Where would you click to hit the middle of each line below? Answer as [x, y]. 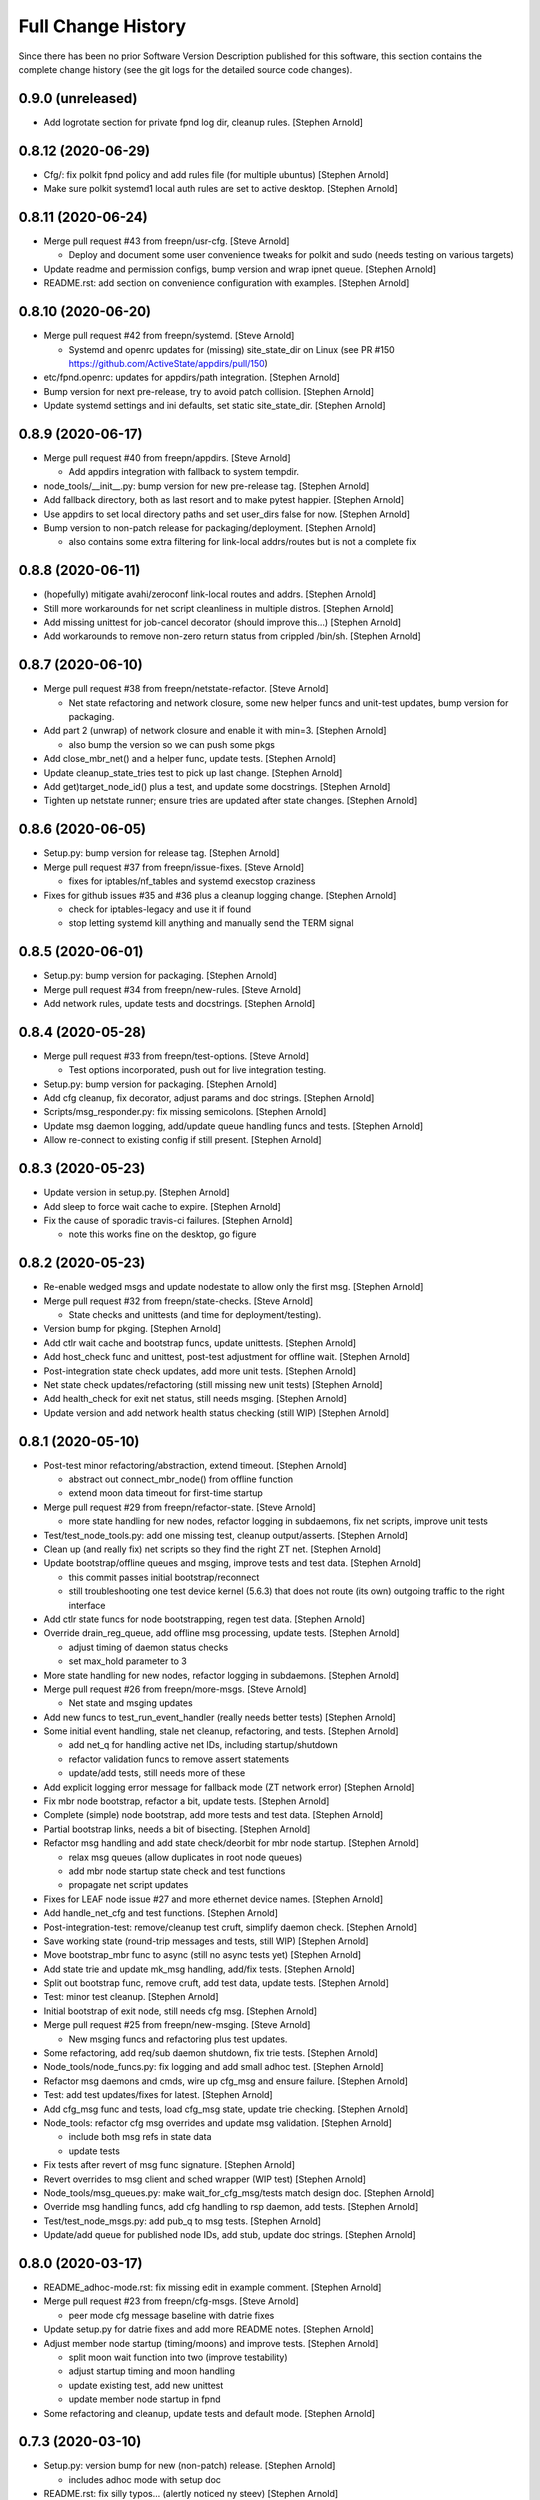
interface [87, 1605]
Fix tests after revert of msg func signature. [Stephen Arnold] [169, 2165]
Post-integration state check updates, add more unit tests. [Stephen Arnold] [200, 1371]
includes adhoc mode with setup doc [145, 2479]
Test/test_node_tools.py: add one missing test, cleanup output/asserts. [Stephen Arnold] [226, 1535]
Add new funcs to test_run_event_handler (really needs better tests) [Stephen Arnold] [220, 1717]
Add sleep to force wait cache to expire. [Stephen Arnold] [162, 1206]
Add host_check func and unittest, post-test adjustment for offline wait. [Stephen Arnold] [226, 1357]
